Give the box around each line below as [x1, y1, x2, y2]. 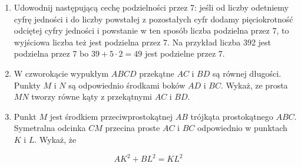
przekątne [139, 67, 174, 79]
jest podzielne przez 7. [144, 47, 225, 60]
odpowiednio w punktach [197, 122, 287, 134]
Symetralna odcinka [14, 122, 86, 134]
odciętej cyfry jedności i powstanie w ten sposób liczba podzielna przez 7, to [14, 24, 289, 37]
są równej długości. [213, 67, 282, 79]
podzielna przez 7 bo [14, 47, 89, 60]
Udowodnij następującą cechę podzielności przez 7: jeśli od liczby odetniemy [14, 1, 289, 13]
